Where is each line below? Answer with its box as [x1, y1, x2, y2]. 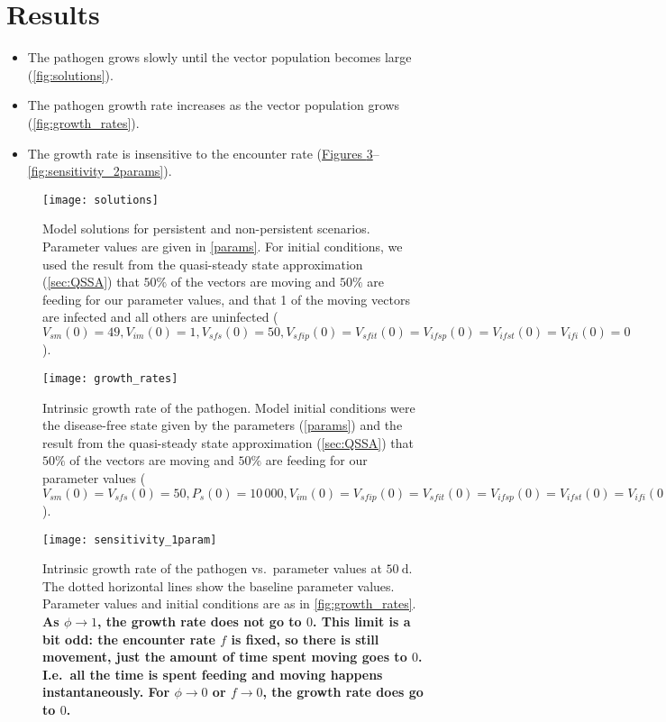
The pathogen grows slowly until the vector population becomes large [27, 48, 412, 67]
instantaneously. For [42, 682, 170, 701]
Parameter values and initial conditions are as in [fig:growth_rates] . [42, 594, 416, 613]
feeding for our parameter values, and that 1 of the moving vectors [42, 289, 410, 308]
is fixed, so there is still [231, 629, 379, 648]
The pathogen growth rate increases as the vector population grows [27, 96, 400, 114]
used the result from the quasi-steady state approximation [42, 254, 363, 273]
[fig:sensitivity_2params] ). [27, 161, 172, 180]
